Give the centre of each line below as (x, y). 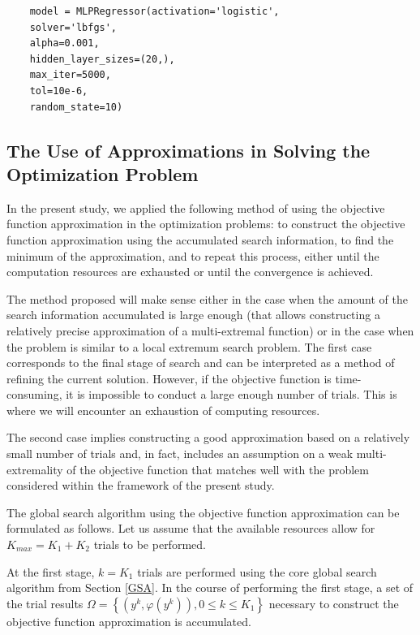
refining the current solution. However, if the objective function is (169, 378)
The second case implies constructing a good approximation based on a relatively (208, 437)
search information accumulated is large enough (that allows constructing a (193, 315)
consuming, (34, 394)
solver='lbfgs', (73, 27)
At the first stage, (51, 571)
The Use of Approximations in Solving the (189, 150)
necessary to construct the (334, 603)
